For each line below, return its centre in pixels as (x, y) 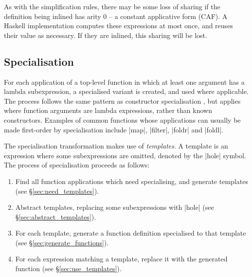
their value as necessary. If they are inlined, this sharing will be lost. (106, 35)
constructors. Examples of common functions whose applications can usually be (122, 120)
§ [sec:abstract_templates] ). (56, 216)
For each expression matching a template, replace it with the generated (121, 259)
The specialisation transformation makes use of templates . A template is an (116, 146)
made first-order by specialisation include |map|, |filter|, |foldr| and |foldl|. (114, 129)
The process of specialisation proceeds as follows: (77, 165)
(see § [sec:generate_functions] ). (62, 242)
